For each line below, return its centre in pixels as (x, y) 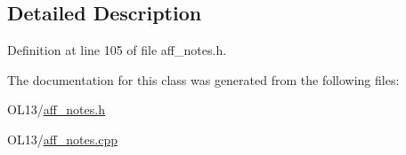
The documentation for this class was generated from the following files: (203, 79)
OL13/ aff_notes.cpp (62, 139)
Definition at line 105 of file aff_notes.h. (117, 50)
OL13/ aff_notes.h (56, 109)
